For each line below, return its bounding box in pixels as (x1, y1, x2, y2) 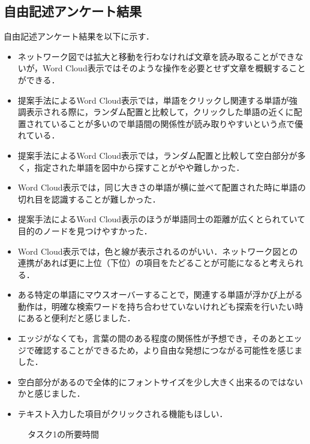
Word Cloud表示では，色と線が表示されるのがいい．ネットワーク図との (17, 244, 298, 257)
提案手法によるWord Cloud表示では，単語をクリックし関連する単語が (17, 93, 290, 106)
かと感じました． (17, 387, 85, 400)
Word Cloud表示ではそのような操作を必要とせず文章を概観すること (42, 62, 306, 74)
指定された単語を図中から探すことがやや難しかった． (34, 161, 245, 173)
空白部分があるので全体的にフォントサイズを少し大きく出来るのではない (17, 375, 303, 388)
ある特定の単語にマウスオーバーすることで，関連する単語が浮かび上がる (17, 288, 303, 301)
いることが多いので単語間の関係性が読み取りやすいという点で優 (51, 117, 303, 129)
